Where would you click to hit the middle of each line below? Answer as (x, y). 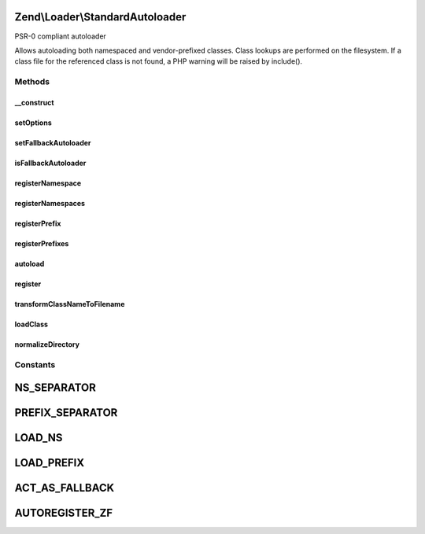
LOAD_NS (39, 438)
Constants (35, 364)
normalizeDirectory (47, 344)
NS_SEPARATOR (55, 388)
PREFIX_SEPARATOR (66, 413)
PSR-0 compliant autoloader (60, 36)
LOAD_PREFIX (50, 463)
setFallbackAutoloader (53, 142)
